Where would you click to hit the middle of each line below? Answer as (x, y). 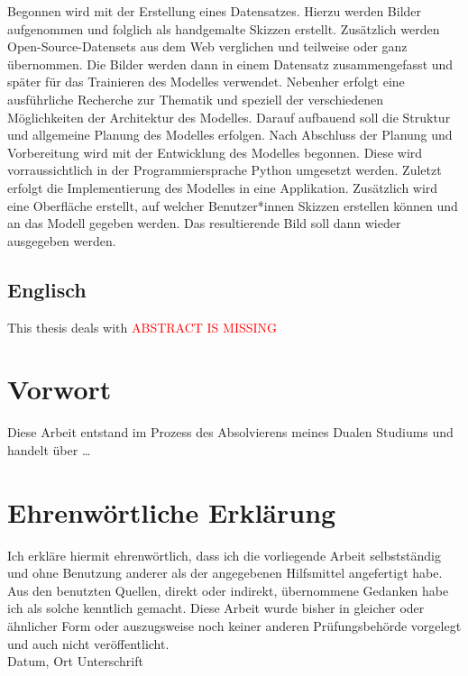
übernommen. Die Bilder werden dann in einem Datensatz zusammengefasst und (230, 64)
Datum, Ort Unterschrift (75, 661)
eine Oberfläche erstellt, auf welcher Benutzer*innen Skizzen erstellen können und (233, 205)
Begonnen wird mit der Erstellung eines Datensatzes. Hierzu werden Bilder (215, 11)
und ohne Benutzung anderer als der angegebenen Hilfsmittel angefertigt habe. (225, 573)
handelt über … (49, 449)
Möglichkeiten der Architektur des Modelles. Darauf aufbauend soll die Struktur (229, 117)
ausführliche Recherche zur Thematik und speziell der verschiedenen (196, 99)
